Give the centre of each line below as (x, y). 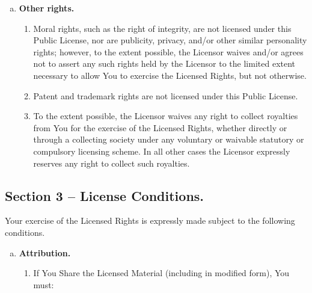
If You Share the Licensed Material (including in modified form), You (161, 273)
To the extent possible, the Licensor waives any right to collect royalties (166, 116)
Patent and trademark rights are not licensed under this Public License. (166, 95)
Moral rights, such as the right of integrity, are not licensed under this (162, 28)
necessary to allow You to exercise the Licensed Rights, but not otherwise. (170, 75)
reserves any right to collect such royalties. (112, 163)
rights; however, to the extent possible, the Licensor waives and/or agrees (168, 51)
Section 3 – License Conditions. (105, 195)
